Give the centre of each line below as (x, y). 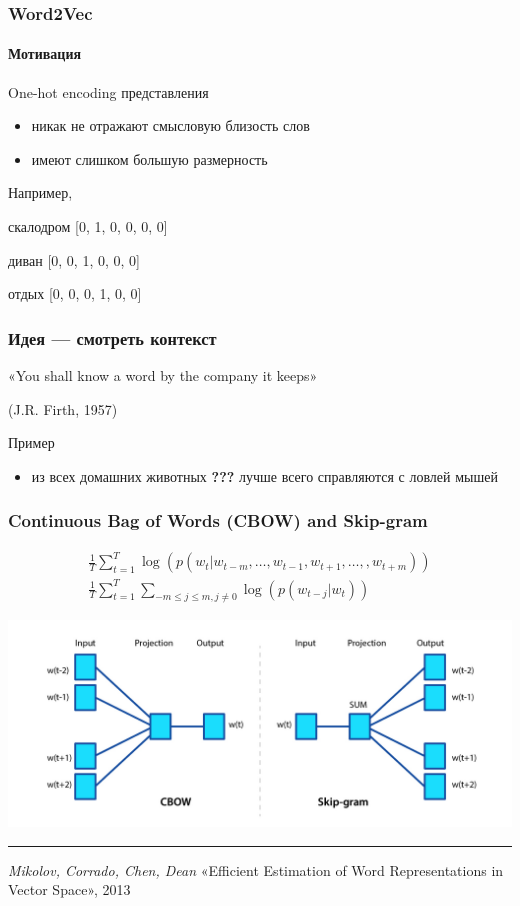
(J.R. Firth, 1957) (63, 408)
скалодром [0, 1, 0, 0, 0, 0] (88, 226)
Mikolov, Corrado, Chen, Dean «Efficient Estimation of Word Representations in (256, 869)
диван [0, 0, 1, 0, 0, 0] (74, 259)
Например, (40, 192)
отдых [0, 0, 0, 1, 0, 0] (75, 293)
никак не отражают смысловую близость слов (170, 125)
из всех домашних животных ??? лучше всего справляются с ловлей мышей (264, 475)
